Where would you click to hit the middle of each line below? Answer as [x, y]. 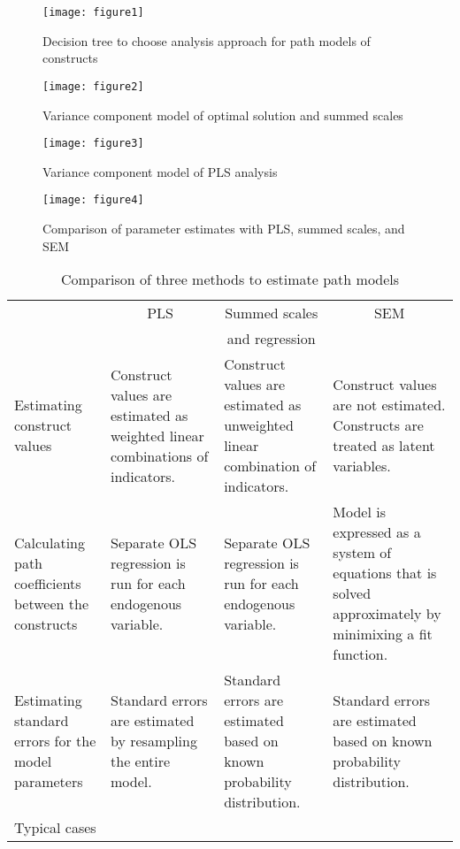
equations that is [385, 573]
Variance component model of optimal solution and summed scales [223, 115]
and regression [271, 339]
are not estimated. [389, 405]
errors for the [55, 741]
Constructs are [378, 425]
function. [360, 654]
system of [362, 553]
